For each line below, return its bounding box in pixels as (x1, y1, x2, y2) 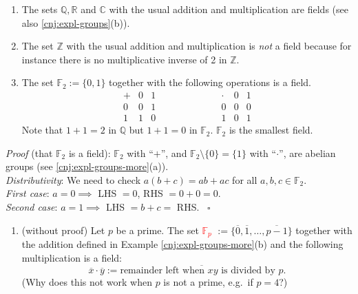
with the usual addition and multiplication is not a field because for (66, 39, 352, 53)
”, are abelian (279, 145, 336, 160)
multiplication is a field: (21, 250, 122, 264)
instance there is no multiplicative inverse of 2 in (21, 52, 227, 66)
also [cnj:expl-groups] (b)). (21, 15, 130, 30)
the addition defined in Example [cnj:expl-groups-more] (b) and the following (21, 237, 344, 251)
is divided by (221, 266, 275, 276)
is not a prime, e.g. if (163, 275, 253, 289)
